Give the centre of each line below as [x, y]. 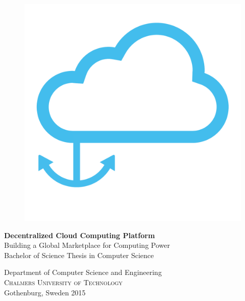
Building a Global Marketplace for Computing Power [87, 245]
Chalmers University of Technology [64, 282]
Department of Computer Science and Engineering [83, 272]
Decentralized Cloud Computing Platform [80, 235]
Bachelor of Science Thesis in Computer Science [79, 255]
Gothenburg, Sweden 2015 [45, 292]
